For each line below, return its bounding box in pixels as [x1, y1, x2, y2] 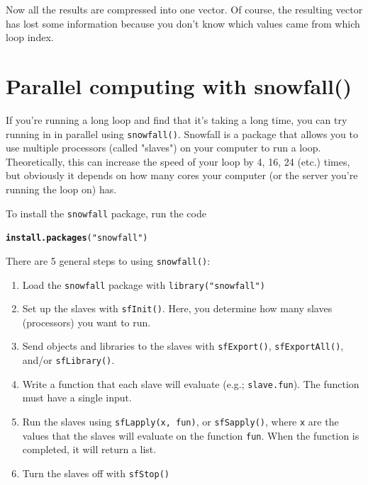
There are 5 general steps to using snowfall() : [6, 253, 211, 268]
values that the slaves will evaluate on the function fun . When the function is [22, 428, 359, 443]
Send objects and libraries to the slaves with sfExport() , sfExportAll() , [22, 338, 344, 353]
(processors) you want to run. [22, 314, 151, 329]
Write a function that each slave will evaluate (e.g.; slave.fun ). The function [22, 376, 359, 391]
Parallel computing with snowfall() [6, 71, 352, 100]
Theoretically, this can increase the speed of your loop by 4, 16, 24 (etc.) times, [6, 154, 350, 169]
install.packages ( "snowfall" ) [6, 233, 148, 244]
